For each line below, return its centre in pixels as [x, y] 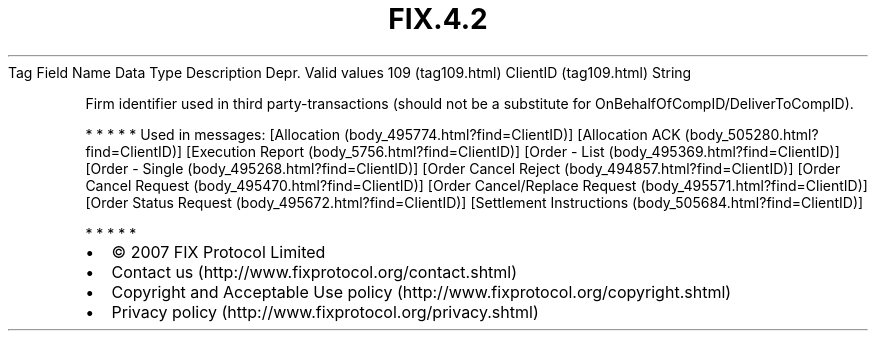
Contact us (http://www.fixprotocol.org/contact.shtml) [314, 271]
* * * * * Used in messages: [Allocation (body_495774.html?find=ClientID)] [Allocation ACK [383, 134]
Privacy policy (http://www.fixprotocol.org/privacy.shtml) [325, 311]
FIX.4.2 [438, 19]
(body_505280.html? [751, 134]
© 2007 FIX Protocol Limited [218, 251]
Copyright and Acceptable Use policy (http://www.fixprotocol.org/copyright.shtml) [421, 291]
